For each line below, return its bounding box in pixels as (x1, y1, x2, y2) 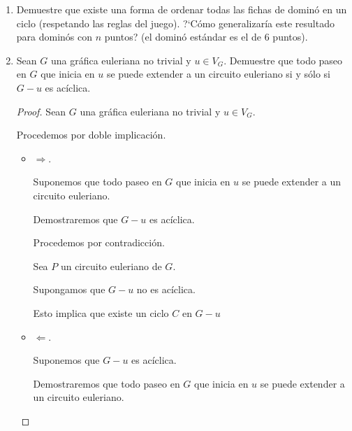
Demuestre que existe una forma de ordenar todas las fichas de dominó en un (16, 2, 347, 16)
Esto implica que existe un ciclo (33, 305, 169, 320)
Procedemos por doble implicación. (16, 127, 166, 142)
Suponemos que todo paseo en (33, 174, 162, 189)
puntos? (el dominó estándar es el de (104, 29, 262, 44)
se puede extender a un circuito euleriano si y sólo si (106, 66, 330, 81)
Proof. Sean (16, 104, 66, 118)
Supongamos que (33, 282, 105, 297)
